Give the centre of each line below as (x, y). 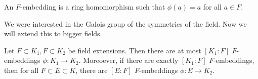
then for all (21, 70)
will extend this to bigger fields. (53, 33)
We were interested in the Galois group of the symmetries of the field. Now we (125, 23)
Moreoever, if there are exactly (131, 60)
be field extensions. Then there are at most (135, 50)
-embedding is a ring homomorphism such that (93, 7)
